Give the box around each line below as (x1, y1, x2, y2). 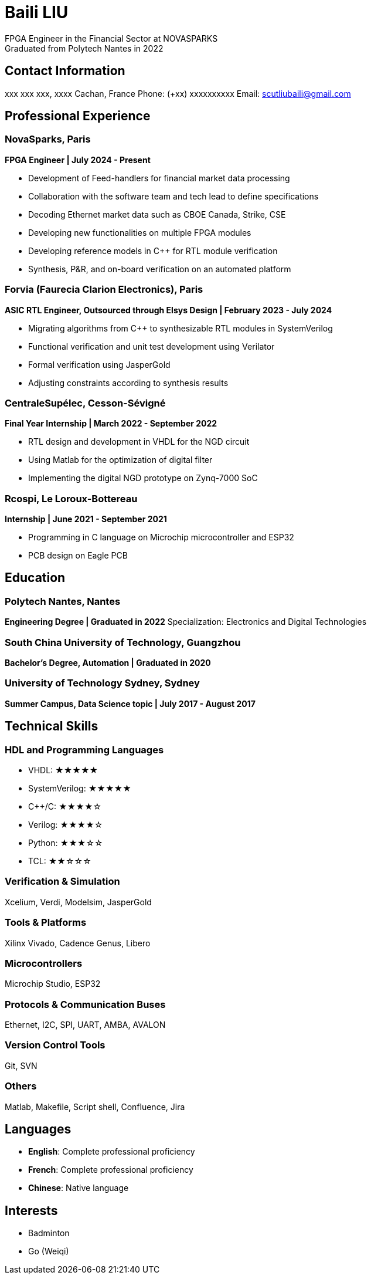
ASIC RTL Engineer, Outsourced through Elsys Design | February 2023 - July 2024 (5, 304, 332, 315)
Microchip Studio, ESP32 (5, 979, 101, 989)
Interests (5, 1203, 58, 1218)
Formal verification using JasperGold (28, 359, 171, 370)
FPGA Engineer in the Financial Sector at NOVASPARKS (5, 33, 218, 43)
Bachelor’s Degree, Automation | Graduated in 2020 (5, 658, 211, 668)
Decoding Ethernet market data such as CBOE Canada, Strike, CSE (28, 209, 286, 219)
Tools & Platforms (5, 916, 87, 929)
